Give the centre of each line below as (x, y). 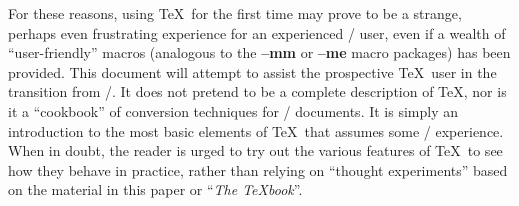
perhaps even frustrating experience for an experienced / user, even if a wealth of (257, 32)
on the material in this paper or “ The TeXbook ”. (155, 189)
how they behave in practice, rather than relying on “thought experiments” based (258, 169)
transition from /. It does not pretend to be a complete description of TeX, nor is (257, 91)
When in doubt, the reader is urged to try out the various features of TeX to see (255, 150)
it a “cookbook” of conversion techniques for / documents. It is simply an (233, 110)
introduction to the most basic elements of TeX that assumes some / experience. (256, 130)
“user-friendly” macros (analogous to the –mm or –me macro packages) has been (259, 52)
